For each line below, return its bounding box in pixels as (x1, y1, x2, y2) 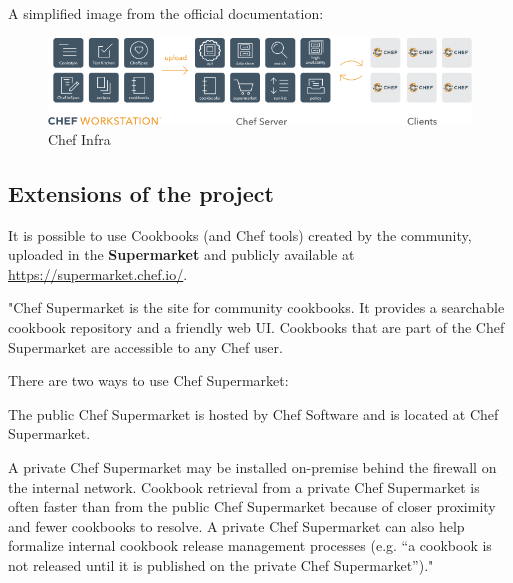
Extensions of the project (8, 177, 274, 208)
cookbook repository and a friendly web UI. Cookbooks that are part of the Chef (8, 317, 505, 337)
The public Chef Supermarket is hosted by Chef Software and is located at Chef (8, 403, 499, 424)
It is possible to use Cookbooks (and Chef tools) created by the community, (8, 224, 472, 245)
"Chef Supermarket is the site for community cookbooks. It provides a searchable (8, 297, 505, 318)
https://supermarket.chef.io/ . (8, 263, 188, 284)
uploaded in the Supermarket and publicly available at (8, 244, 355, 265)
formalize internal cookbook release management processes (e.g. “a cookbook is (8, 535, 492, 556)
